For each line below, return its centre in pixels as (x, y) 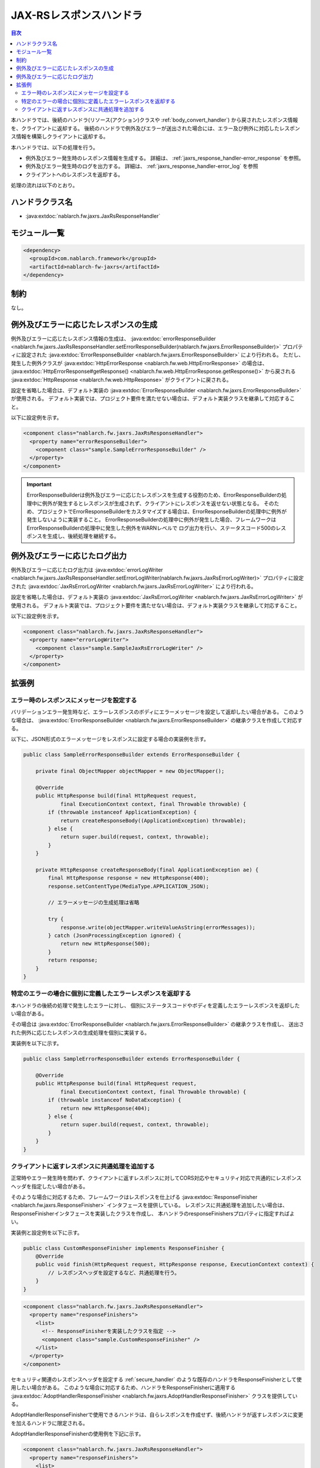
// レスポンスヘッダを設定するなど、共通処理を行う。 (114, 1272)
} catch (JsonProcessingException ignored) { (114, 935)
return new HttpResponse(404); (105, 1108)
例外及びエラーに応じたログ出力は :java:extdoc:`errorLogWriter (87, 570)
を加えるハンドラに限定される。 (49, 1423)
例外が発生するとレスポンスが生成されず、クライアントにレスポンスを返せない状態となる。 (152, 503)
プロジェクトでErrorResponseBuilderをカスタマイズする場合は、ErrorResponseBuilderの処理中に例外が (162, 511)
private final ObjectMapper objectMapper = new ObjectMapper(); (130, 771)
